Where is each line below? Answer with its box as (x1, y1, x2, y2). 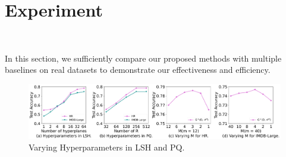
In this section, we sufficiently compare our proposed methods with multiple (5, 52, 282, 64)
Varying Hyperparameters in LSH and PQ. (29, 141, 185, 153)
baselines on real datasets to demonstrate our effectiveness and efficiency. (5, 63, 271, 76)
